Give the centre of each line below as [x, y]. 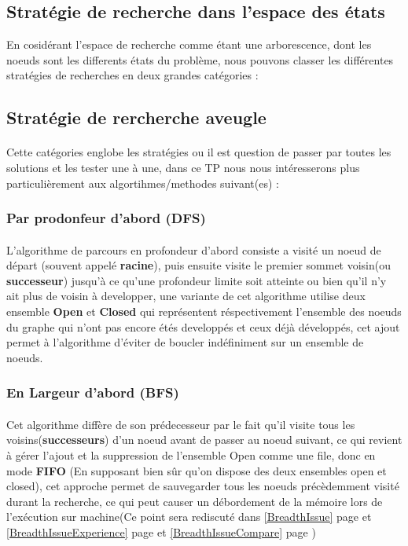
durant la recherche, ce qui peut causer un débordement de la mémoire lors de [195, 501]
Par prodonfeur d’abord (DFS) [106, 218]
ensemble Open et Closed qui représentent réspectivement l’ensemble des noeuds [204, 311]
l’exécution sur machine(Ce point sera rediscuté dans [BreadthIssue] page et [189, 517]
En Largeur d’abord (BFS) [93, 392]
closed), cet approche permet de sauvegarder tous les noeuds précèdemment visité [203, 486]
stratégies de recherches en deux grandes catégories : [132, 75]
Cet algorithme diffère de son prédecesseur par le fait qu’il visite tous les [181, 424]
